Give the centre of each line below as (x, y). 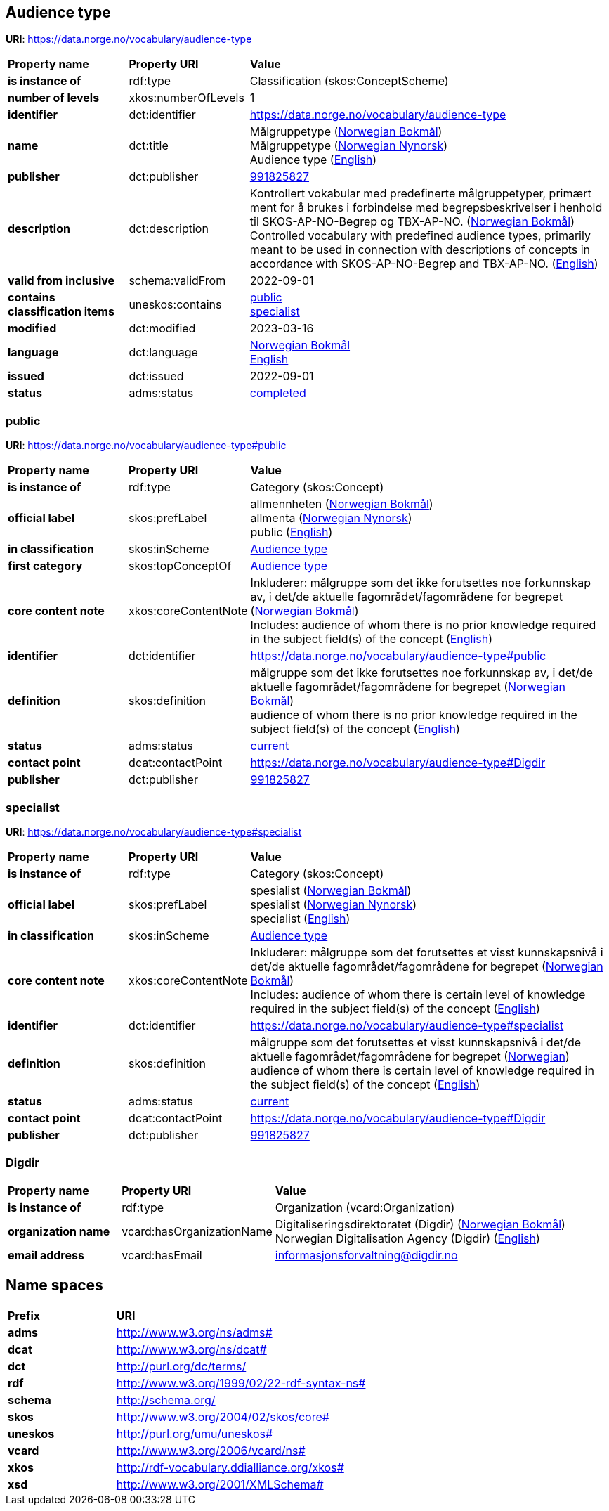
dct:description (169, 229)
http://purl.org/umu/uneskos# (195, 1433)
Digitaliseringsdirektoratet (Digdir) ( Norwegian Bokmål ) (420, 1224)
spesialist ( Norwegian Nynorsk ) (334, 904)
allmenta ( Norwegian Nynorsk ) (331, 518)
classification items (61, 312)
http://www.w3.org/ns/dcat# (191, 1349)
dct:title (149, 146)
